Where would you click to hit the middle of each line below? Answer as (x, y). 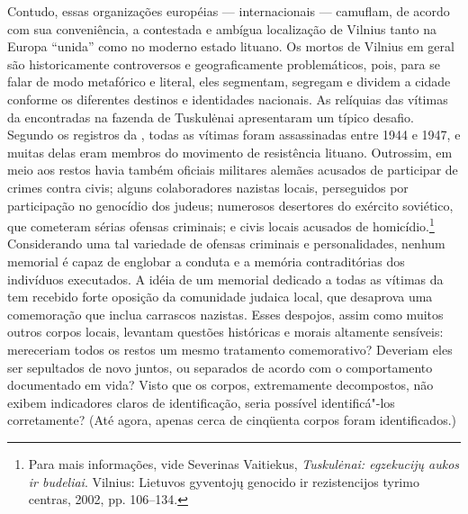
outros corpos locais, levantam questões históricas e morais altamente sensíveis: (225, 332)
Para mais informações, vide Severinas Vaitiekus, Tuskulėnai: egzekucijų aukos (244, 463)
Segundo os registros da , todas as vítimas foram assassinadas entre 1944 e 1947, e (234, 135)
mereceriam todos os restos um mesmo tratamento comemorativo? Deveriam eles (230, 349)
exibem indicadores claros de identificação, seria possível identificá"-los (201, 402)
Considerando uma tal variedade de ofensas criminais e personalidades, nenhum (226, 243)
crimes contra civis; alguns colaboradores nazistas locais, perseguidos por (208, 187)
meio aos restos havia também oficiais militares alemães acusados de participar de (233, 170)
